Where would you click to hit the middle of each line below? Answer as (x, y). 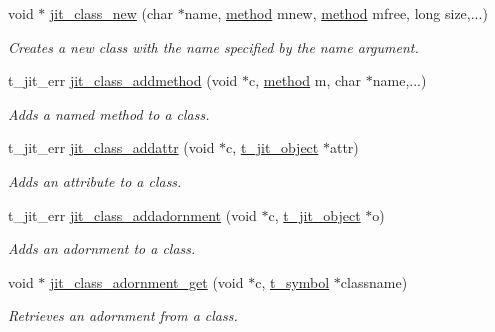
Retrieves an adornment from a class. (123, 315)
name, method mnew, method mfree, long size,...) (336, 13)
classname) (374, 281)
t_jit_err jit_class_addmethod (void (123, 80)
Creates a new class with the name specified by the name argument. (213, 46)
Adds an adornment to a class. (102, 248)
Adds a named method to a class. (109, 113)
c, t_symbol (292, 281)
